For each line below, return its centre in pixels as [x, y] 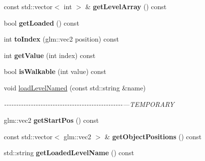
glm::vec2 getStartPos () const [51, 120]
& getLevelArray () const [126, 6]
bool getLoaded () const [42, 22]
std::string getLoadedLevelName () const [69, 153]
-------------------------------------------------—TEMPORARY [89, 104]
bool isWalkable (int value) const [55, 71]
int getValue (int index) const [50, 55]
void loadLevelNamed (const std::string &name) [75, 87]
